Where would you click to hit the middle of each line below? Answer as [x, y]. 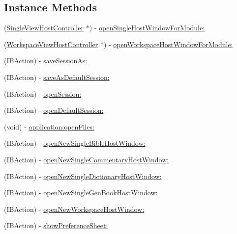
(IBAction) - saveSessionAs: [46, 61]
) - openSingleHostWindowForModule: [147, 28]
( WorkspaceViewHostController [51, 44]
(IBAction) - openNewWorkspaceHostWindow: [74, 209]
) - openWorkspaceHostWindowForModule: [168, 44]
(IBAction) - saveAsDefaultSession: [57, 77]
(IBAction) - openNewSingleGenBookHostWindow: [81, 193]
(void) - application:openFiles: [49, 126]
